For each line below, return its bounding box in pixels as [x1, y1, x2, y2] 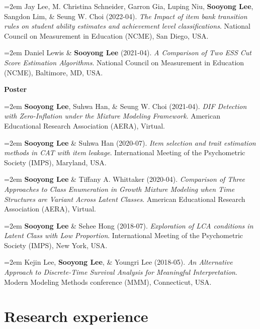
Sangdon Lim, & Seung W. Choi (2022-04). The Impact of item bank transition [4, 11, 247, 21]
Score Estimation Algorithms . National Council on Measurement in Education [4, 57, 244, 67]
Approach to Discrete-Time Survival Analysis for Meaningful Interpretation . [4, 267, 237, 277]
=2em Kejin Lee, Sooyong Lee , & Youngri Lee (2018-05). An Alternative [4, 257, 233, 267]
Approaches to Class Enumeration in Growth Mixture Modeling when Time [4, 183, 235, 194]
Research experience [4, 306, 148, 326]
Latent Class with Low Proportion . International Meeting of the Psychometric [4, 230, 243, 241]
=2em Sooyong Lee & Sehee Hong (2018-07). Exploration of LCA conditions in [4, 220, 253, 231]
